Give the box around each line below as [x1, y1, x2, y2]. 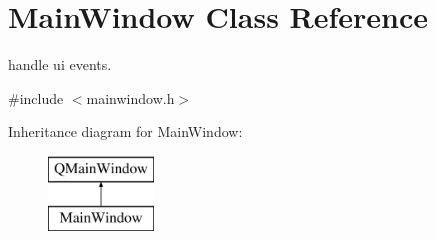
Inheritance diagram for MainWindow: [8, 121, 243, 142]
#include [8, 87, 64, 108]
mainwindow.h [86, 87, 175, 108]
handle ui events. [8, 54, 112, 75]
